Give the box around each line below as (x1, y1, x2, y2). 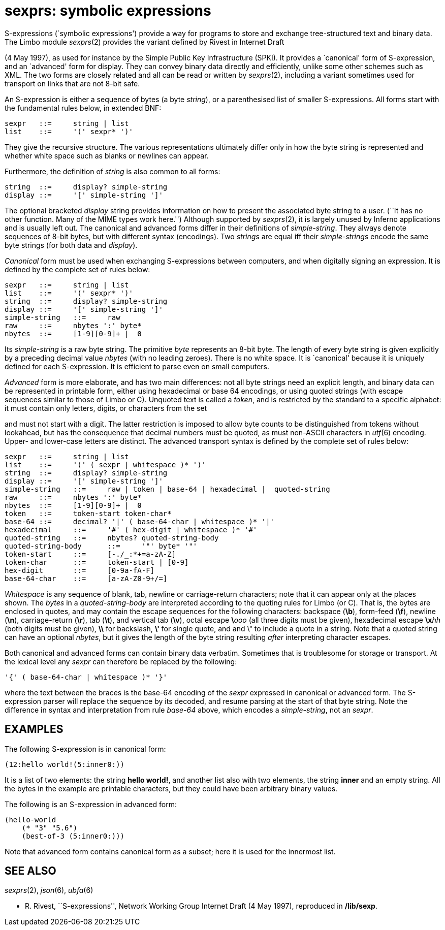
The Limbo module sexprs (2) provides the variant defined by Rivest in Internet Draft (5, 37, 284, 46)
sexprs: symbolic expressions (5, 2, 211, 19)
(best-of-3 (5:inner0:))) (21, 831, 125, 840)
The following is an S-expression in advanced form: (5, 799, 177, 809)
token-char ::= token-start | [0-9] (5, 558, 189, 566)
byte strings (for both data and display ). (5, 240, 138, 249)
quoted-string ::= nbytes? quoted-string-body (5, 533, 219, 542)
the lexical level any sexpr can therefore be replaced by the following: (5, 657, 237, 666)
